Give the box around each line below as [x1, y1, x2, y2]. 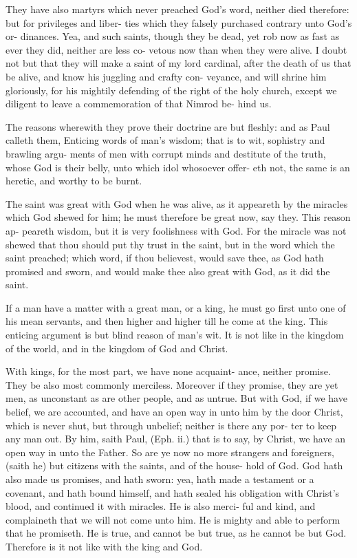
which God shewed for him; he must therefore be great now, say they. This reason [6, 210, 351, 224]
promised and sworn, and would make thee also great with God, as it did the [6, 264, 330, 278]
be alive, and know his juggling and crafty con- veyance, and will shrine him [6, 69, 327, 83]
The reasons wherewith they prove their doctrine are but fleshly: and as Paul [6, 119, 330, 133]
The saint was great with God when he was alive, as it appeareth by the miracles [6, 196, 348, 211]
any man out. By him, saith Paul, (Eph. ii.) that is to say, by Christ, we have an [6, 431, 346, 446]
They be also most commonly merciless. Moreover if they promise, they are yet [6, 377, 338, 391]
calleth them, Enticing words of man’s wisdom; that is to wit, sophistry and [6, 133, 325, 147]
